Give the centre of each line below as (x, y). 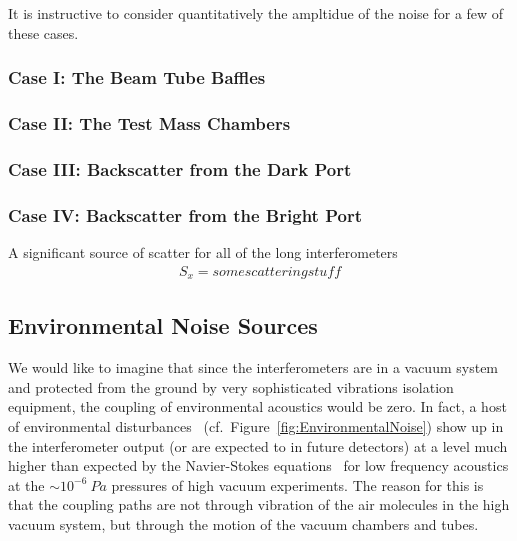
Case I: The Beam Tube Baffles (137, 77)
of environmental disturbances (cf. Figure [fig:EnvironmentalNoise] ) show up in (256, 426)
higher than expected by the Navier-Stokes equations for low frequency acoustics (258, 465)
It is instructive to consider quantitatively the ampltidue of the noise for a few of (256, 13)
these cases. (43, 32)
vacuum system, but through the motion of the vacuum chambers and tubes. (243, 523)
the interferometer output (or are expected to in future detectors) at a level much (258, 445)
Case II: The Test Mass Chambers (149, 122)
